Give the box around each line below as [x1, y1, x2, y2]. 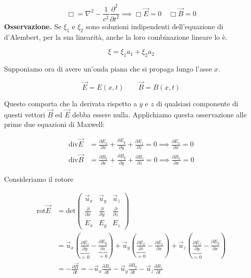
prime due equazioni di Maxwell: [4, 119, 105, 129]
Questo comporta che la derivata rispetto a [4, 98, 137, 108]
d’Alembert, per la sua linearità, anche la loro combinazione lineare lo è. [4, 31, 228, 42]
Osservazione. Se [4, 21, 62, 31]
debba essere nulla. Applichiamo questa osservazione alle [72, 109, 247, 119]
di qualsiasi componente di [156, 98, 238, 108]
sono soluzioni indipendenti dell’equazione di [85, 21, 223, 31]
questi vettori [4, 109, 45, 119]
